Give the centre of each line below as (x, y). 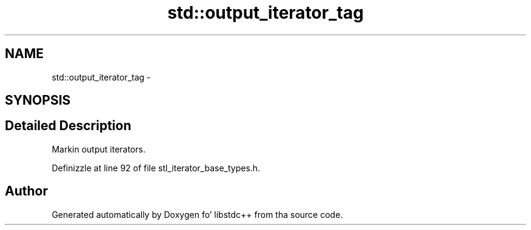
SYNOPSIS (38, 100)
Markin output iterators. (99, 149)
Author (26, 191)
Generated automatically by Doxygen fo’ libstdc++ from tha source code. (197, 214)
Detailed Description (68, 126)
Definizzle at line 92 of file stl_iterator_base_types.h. (156, 168)
